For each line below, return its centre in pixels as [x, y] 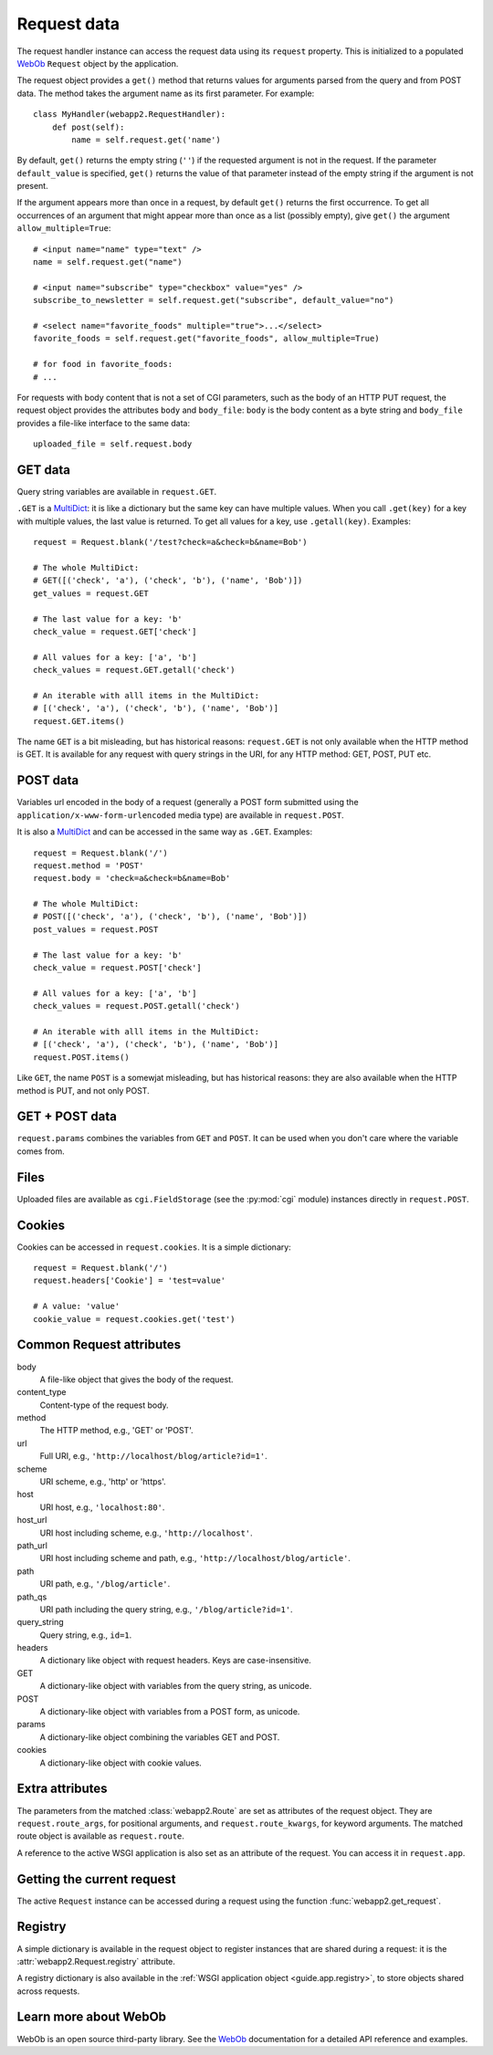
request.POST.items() [81, 1057]
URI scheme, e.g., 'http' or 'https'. [103, 1482]
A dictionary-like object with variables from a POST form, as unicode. [170, 1712]
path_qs [32, 1597]
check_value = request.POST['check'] [118, 968]
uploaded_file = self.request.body [113, 444]
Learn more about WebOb [92, 2017]
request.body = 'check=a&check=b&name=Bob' [132, 878]
